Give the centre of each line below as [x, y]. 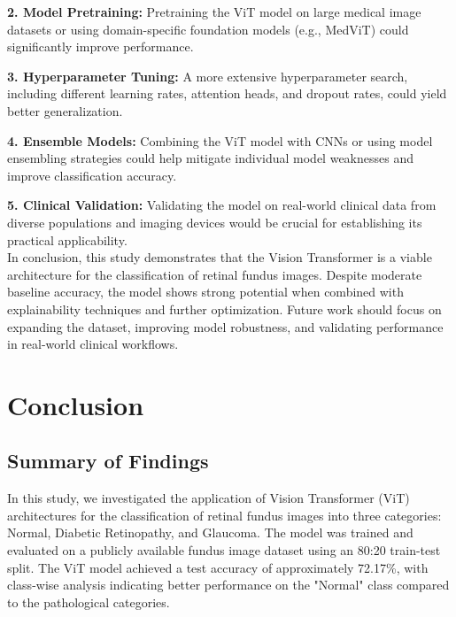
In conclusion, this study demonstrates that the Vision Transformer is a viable [220, 257]
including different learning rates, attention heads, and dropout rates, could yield [227, 93]
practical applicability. [67, 239]
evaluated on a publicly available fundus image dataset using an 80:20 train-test [224, 550]
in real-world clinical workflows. [93, 344]
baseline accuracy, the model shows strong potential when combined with [205, 292]
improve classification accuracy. [92, 175]
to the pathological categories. [89, 602]
